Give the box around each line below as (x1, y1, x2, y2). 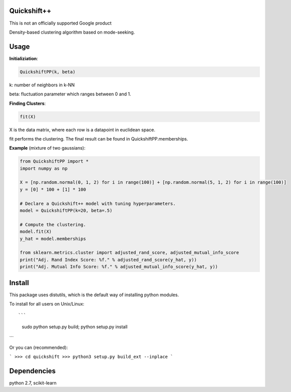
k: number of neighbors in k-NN (9, 82, 75, 88)
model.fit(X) (20, 229, 52, 234)
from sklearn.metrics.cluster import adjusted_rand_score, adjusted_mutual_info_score (20, 250, 239, 255)
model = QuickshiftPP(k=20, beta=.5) (20, 208, 113, 213)
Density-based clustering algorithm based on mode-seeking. (9, 29, 135, 35)
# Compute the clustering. (20, 221, 86, 227)
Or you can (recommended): (9, 344, 68, 350)
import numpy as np (20, 166, 68, 171)
